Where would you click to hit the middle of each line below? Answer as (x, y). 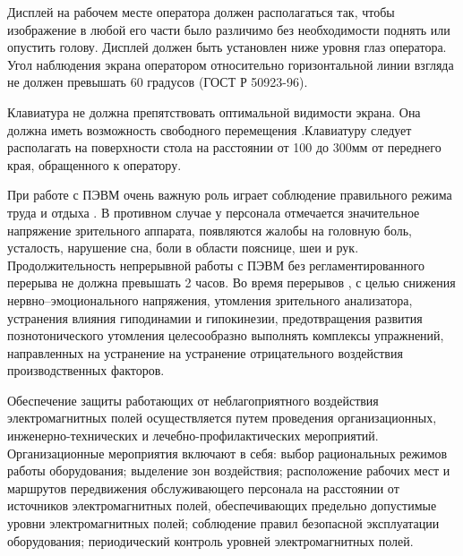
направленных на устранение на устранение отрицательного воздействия (205, 352)
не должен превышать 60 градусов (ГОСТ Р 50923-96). (158, 82)
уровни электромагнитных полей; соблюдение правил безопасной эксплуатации (223, 523)
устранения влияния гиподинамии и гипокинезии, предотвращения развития (215, 317)
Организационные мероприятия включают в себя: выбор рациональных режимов (227, 453)
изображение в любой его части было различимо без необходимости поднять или (229, 29)
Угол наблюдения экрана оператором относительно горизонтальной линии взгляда (231, 64)
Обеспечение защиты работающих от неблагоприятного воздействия (193, 400)
